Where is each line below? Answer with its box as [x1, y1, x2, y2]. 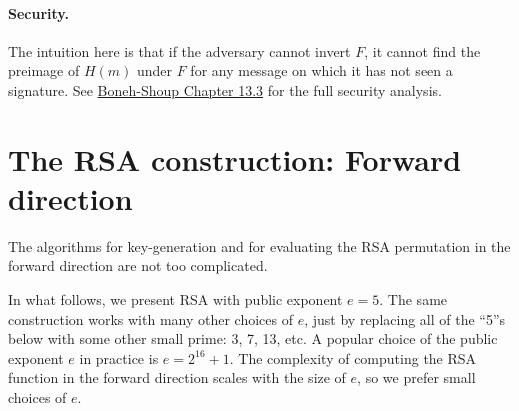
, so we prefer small [357, 367, 476, 388]
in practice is [79, 347, 159, 368]
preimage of [8, 60, 80, 81]
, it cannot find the [364, 40, 481, 61]
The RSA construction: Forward [8, 138, 462, 179]
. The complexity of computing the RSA [229, 347, 477, 368]
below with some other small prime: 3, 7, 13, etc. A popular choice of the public [8, 328, 498, 349]
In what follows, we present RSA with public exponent [8, 289, 343, 310]
